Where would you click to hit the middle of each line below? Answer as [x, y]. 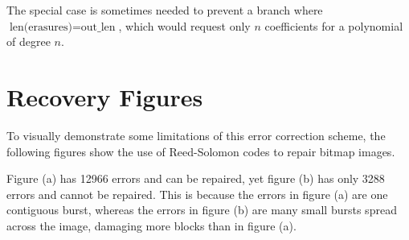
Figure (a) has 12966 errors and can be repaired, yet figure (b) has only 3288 [196, 178]
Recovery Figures [105, 96]
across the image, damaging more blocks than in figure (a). [151, 225]
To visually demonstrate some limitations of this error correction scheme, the [196, 135]
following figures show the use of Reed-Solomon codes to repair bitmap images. [201, 151]
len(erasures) [41, 27]
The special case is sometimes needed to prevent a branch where [165, 10]
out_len [98, 27]
